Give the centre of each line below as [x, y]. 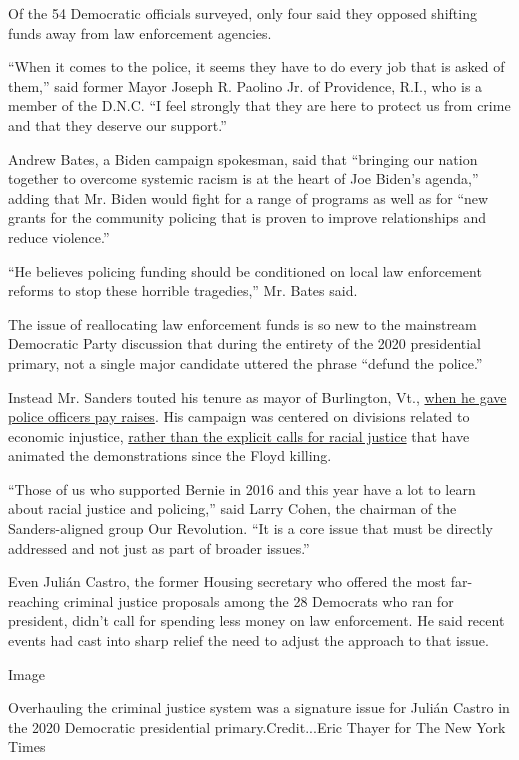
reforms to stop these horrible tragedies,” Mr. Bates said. [183, 290]
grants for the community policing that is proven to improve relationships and [247, 217]
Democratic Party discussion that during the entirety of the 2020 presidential [245, 343]
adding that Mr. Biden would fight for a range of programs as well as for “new [248, 197]
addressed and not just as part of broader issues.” [159, 547]
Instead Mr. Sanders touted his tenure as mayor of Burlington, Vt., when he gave [257, 396]
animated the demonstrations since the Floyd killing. [170, 455]
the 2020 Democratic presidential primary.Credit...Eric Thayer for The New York [257, 726]
